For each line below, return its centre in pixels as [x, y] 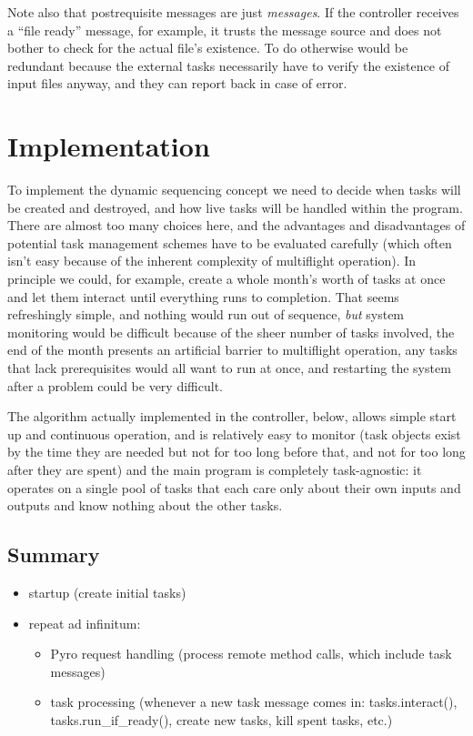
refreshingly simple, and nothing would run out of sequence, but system [206, 314]
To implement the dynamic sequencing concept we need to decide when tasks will [234, 190]
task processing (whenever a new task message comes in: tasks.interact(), [254, 702]
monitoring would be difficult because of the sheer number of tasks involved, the [231, 332]
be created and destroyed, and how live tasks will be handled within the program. [235, 207]
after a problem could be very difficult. [115, 385]
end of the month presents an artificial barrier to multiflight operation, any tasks [232, 350]
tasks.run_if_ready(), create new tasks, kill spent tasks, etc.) [221, 719]
